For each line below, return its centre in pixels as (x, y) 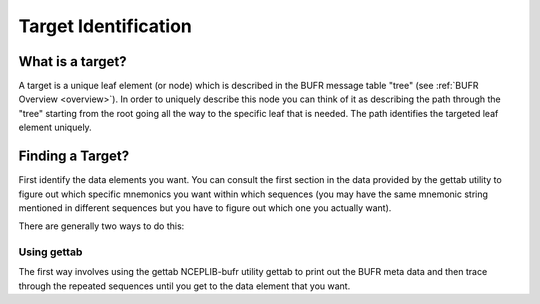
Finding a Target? (74, 156)
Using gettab (50, 252)
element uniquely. (55, 127)
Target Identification (105, 26)
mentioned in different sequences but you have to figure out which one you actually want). (205, 207)
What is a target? (72, 61)
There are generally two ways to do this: (101, 226)
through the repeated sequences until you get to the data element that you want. (184, 286)
